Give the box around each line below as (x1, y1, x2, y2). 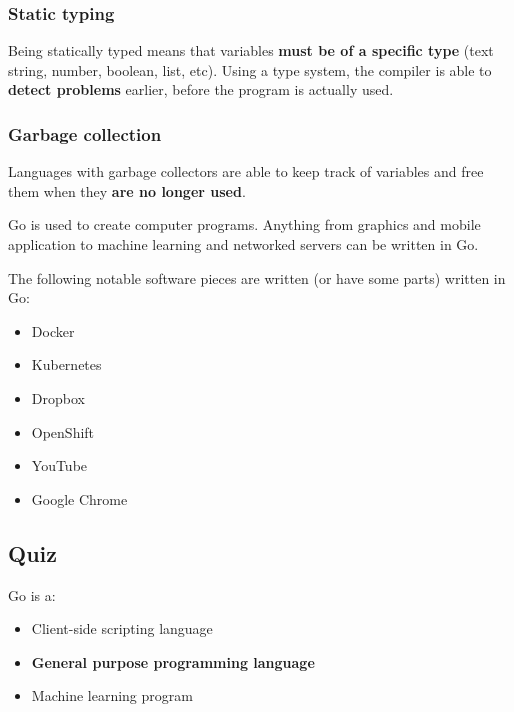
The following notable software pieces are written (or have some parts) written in (8, 267, 506, 288)
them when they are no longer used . (8, 180, 246, 201)
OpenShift (31, 421, 95, 442)
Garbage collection (8, 121, 162, 146)
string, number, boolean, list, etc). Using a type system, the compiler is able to (8, 59, 492, 80)
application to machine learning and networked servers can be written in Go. (8, 234, 479, 254)
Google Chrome (31, 488, 128, 509)
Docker (31, 320, 75, 341)
